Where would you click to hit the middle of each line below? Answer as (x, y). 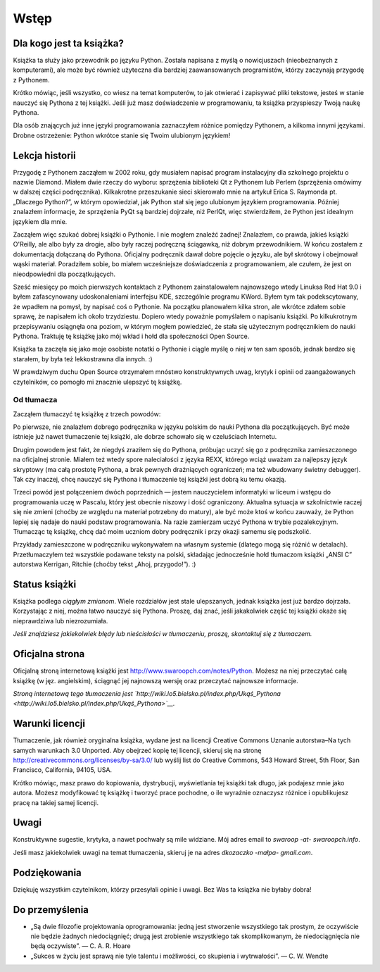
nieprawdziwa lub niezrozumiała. (61, 621)
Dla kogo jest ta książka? (69, 43)
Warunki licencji (49, 724)
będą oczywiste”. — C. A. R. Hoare (81, 946)
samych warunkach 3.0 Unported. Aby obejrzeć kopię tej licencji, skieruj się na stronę (137, 750)
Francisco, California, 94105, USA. (63, 770)
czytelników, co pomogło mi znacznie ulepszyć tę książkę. (97, 382)
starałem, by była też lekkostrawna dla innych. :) (83, 359)
